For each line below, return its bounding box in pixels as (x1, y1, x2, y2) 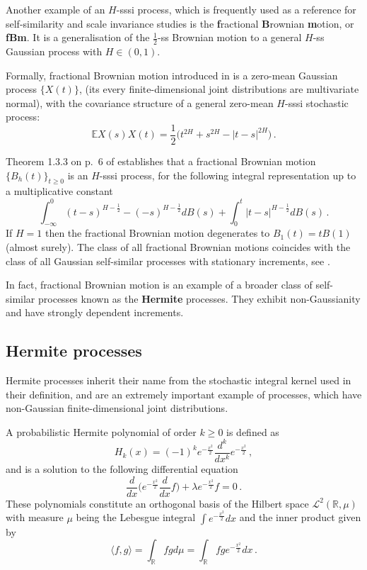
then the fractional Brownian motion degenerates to (45, 225, 270, 240)
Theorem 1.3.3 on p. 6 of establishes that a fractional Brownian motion (6, 154, 316, 169)
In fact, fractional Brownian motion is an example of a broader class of (6, 277, 313, 292)
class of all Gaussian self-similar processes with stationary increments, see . (6, 253, 330, 268)
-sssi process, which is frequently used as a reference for (116, 2, 356, 16)
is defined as (226, 424, 279, 439)
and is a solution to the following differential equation (6, 462, 238, 476)
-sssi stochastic (284, 95, 349, 110)
